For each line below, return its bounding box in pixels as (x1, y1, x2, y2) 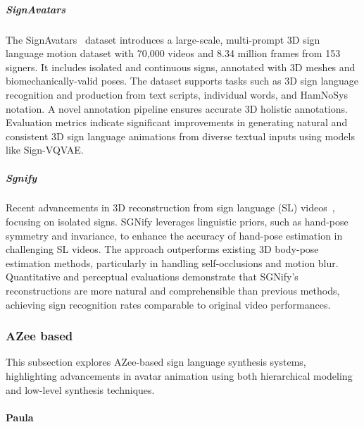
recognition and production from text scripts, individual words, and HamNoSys (6, 87, 348, 101)
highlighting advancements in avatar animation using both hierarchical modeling (6, 369, 353, 383)
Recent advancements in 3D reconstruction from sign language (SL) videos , (6, 200, 335, 215)
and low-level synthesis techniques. (6, 382, 155, 397)
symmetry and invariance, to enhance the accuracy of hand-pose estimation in (6, 228, 343, 242)
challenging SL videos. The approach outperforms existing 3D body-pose (6, 242, 319, 256)
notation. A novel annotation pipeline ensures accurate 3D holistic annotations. (6, 101, 348, 116)
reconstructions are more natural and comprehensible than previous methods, (6, 283, 340, 298)
